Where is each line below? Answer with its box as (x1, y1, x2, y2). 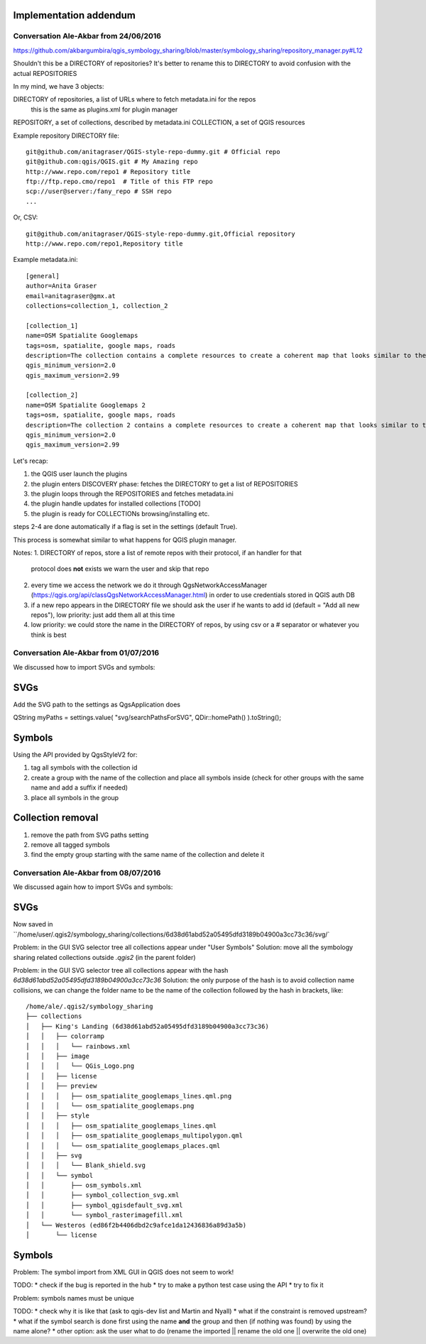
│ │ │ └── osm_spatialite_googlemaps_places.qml (26, 1142, 221, 1149)
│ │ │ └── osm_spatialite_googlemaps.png (26, 1101, 195, 1110)
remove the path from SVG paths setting (31, 831, 149, 839)
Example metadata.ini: (13, 256, 78, 264)
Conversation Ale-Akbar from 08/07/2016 (13, 868, 161, 878)
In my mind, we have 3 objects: (13, 82, 104, 90)
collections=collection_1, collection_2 (26, 302, 168, 310)
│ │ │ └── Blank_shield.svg (26, 1162, 146, 1169)
